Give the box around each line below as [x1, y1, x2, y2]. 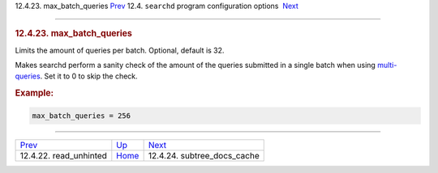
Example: [15, 87, 54, 99]
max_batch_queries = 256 [32, 111, 131, 120]
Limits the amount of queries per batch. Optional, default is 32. [15, 45, 225, 55]
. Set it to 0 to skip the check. [40, 71, 138, 81]
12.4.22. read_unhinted [19, 150, 107, 161]
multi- [377, 61, 397, 70]
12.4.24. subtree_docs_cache [148, 150, 260, 161]
